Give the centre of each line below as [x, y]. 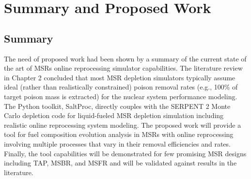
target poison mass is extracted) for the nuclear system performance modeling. [121, 96]
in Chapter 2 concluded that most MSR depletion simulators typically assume [120, 77]
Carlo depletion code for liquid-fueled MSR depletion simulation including [114, 115]
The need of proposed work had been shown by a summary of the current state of [125, 58]
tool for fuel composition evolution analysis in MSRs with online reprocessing [119, 134]
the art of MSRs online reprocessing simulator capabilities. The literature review [123, 68]
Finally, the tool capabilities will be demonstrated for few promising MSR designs [125, 153]
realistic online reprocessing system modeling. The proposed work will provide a [123, 125]
